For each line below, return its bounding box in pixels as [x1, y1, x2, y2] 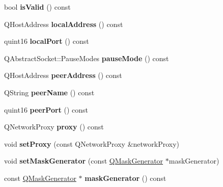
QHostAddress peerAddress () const [4, 70, 122, 81]
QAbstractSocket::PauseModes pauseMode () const [4, 52, 169, 63]
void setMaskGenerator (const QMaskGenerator [4, 155, 163, 166]
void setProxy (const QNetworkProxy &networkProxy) [4, 138, 180, 149]
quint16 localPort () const [4, 36, 89, 46]
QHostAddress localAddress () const [4, 18, 123, 29]
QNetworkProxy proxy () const [4, 121, 104, 132]
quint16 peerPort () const [4, 104, 89, 115]
